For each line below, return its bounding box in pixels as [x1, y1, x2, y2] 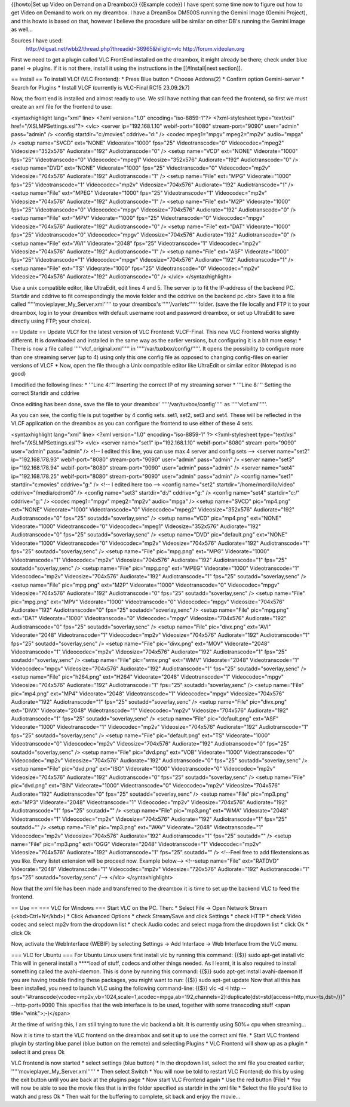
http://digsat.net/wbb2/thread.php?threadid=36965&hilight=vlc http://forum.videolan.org [26, 45, 245, 52]
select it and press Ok [11, 1048, 65, 1056]
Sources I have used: [11, 36, 63, 44]
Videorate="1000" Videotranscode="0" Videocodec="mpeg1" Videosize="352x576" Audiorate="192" [11, 523, 261, 530]
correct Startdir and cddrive [11, 390, 80, 397]
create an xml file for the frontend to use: [11, 103, 112, 111]
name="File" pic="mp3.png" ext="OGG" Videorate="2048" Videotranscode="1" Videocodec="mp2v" [11, 840, 262, 848]
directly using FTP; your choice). [11, 317, 91, 325]
